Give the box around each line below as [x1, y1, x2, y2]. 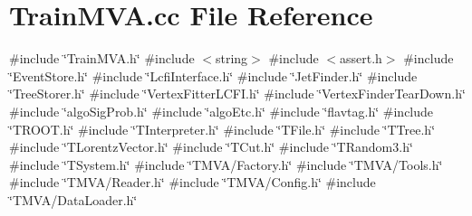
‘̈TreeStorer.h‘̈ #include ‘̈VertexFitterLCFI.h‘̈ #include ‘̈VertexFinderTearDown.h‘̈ [9, 84, 466, 103]
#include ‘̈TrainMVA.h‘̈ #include [9, 49, 195, 68]
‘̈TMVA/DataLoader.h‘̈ [9, 190, 138, 209]
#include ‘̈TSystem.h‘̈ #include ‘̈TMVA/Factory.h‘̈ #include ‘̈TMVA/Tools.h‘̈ [9, 155, 443, 174]
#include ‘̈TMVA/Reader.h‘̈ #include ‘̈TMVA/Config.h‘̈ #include [9, 173, 376, 192]
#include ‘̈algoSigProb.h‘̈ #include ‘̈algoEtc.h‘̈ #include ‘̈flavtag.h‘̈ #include [9, 101, 434, 120]
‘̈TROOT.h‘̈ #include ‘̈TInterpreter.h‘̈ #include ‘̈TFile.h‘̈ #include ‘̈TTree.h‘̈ [9, 119, 436, 138]
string [215, 49, 248, 68]
